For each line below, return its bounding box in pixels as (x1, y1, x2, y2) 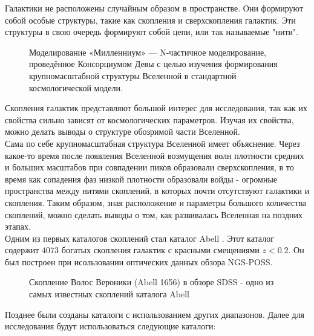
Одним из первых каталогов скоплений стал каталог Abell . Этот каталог (5, 231, 274, 244)
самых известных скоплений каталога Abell (29, 288, 190, 300)
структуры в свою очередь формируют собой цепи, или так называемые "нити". (5, 25, 299, 38)
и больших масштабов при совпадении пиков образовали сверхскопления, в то (5, 161, 294, 173)
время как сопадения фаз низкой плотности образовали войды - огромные (5, 172, 278, 185)
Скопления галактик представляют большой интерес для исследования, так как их (5, 102, 308, 114)
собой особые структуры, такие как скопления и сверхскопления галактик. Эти (5, 13, 296, 26)
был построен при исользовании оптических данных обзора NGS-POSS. (5, 255, 273, 268)
